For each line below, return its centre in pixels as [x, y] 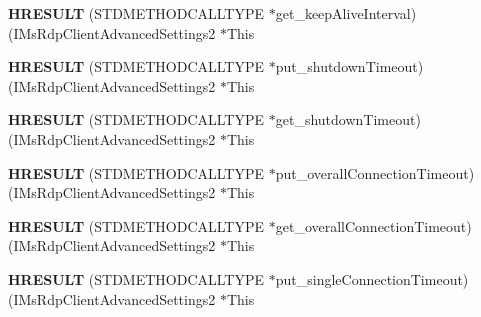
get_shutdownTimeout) [348, 119]
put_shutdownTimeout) [349, 66]
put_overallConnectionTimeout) [375, 172]
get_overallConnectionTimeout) [373, 225]
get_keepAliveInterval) [346, 13]
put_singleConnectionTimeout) [372, 278]
